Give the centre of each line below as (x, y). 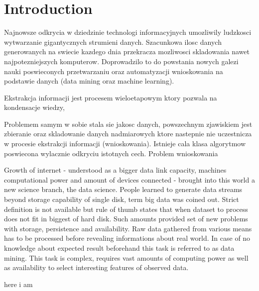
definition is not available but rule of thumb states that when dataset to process (126, 209)
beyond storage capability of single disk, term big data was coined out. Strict (122, 199)
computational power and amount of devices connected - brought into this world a (129, 179)
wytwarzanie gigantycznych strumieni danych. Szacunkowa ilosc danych (113, 42)
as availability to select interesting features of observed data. (96, 267)
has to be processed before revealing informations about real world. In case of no (127, 238)
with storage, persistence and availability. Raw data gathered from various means (128, 228)
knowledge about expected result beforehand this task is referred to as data (119, 248)
